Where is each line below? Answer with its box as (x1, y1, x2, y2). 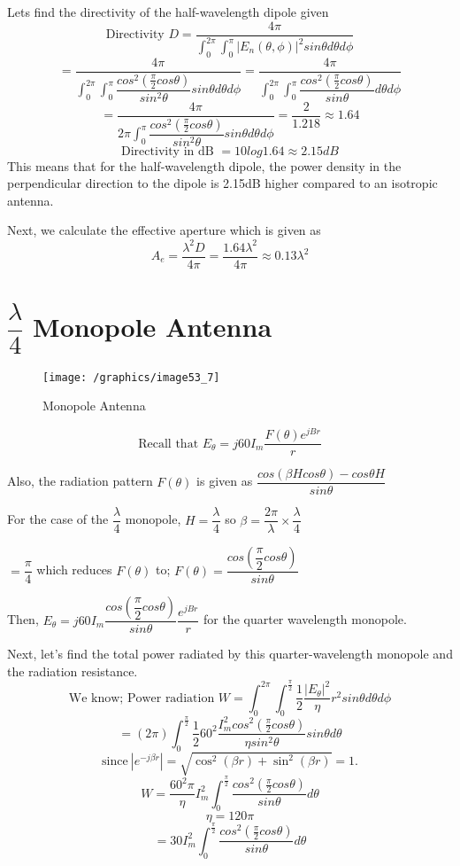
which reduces (36, 560, 112, 579)
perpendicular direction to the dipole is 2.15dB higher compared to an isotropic (7, 174, 438, 192)
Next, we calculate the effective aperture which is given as (7, 221, 321, 239)
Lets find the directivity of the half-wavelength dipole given (7, 3, 329, 20)
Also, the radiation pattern (7, 472, 153, 490)
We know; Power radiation (68, 691, 215, 705)
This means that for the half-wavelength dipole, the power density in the (7, 156, 402, 175)
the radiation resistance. (7, 661, 138, 680)
